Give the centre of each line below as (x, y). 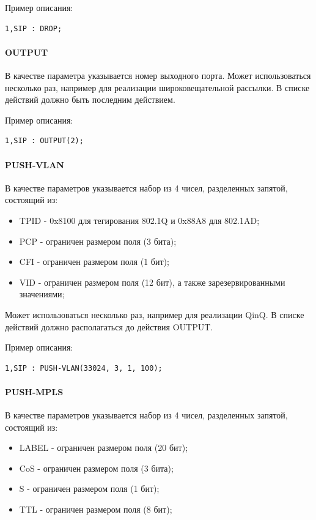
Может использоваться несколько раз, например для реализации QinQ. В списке (155, 314)
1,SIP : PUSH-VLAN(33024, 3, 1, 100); (84, 368)
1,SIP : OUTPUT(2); (44, 141)
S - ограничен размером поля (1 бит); (89, 488)
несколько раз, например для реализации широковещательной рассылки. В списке (157, 87)
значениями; (42, 294)
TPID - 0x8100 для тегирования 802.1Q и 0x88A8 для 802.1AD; (139, 220)
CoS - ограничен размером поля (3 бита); (96, 468)
